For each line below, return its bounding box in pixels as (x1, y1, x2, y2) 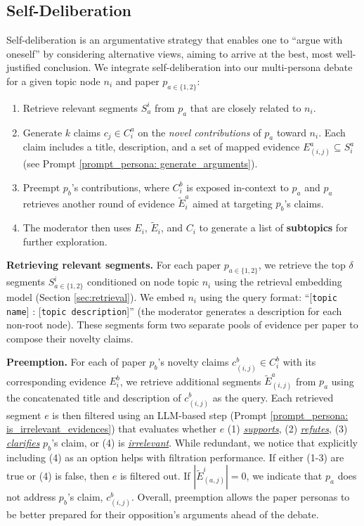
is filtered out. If (119, 468, 190, 483)
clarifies (6, 435, 40, 449)
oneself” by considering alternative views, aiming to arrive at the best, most (6, 46, 333, 60)
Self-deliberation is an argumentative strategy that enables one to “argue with (6, 32, 343, 47)
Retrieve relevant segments (22, 100, 138, 115)
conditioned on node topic (86, 274, 200, 289)
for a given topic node (6, 73, 100, 88)
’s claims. (284, 195, 324, 210)
